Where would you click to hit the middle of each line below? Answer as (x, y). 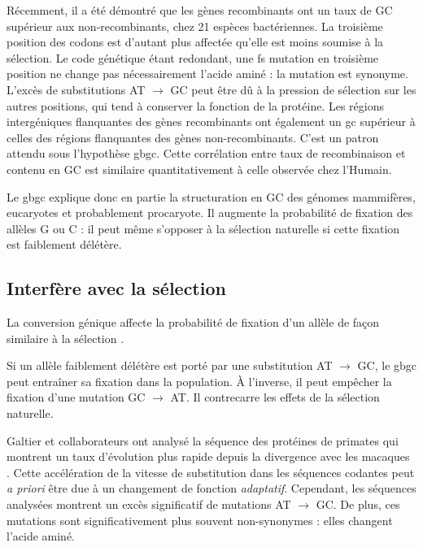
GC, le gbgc (387, 365)
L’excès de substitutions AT (76, 89)
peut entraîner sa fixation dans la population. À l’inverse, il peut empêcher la (199, 381)
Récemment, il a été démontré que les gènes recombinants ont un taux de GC (200, 10)
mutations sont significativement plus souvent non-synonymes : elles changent (200, 520)
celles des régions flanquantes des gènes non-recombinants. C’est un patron (193, 137)
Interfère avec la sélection (116, 288)
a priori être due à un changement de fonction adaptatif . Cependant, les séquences (211, 488)
